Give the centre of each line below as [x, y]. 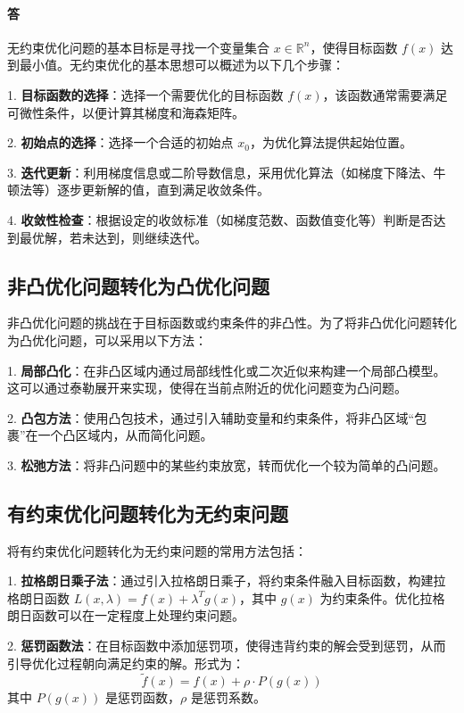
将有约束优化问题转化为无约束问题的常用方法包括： [157, 550]
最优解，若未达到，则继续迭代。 [113, 237]
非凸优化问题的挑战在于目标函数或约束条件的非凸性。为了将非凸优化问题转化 [232, 323]
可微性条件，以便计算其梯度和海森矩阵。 [126, 112]
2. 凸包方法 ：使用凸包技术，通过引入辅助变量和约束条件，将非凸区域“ [211, 417]
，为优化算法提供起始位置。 [331, 142]
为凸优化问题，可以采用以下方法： [107, 340]
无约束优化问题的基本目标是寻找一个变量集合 [138, 47]
